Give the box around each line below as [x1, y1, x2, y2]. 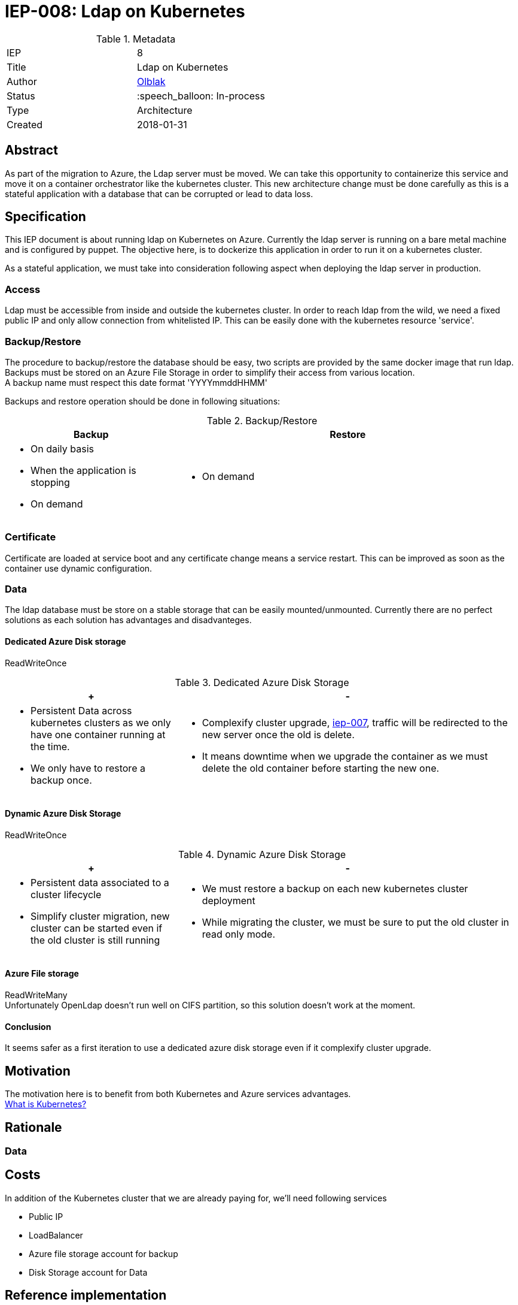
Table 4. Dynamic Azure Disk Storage [178, 848, 346, 860]
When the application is [31, 464, 136, 476]
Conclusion [5, 1021, 51, 1032]
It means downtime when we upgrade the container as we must [202, 750, 488, 762]
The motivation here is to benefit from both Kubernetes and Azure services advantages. [5, 1089, 351, 1099]
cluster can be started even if [31, 922, 163, 934]
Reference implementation [5, 1288, 167, 1303]
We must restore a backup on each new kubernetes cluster [202, 882, 468, 895]
